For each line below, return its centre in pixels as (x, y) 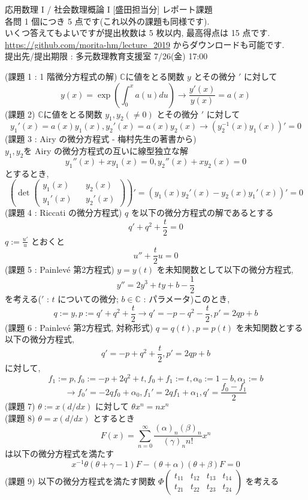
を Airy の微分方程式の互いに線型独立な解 (106, 150)
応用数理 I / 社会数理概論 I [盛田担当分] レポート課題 (109, 9)
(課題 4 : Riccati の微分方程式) (64, 212)
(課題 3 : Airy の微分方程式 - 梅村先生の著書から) (101, 139)
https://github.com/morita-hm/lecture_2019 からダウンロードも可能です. (145, 44)
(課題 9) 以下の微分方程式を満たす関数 (80, 481)
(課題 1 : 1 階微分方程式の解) (61, 76)
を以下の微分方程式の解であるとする (202, 212)
